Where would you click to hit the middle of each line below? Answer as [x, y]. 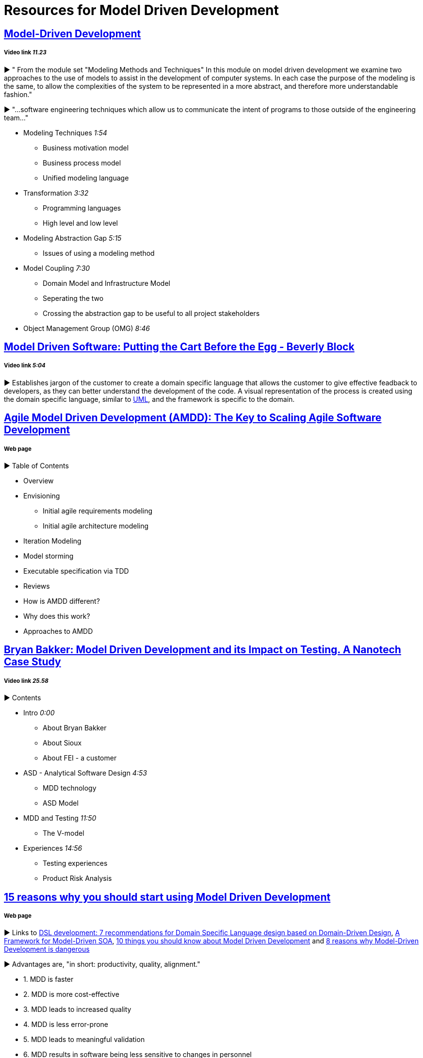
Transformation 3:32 [56, 193]
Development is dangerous [47, 949]
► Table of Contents [36, 465]
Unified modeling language [86, 178]
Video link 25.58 [26, 681]
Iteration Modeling [52, 541]
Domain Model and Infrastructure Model [106, 283]
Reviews [37, 586]
